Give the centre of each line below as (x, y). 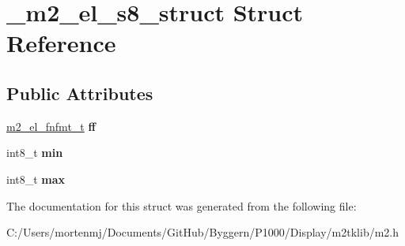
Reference (61, 43)
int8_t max (36, 179)
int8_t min (35, 153)
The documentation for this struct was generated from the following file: (182, 205)
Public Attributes (80, 93)
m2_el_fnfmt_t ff (51, 126)
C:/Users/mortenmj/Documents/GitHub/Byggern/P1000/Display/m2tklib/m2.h (203, 232)
